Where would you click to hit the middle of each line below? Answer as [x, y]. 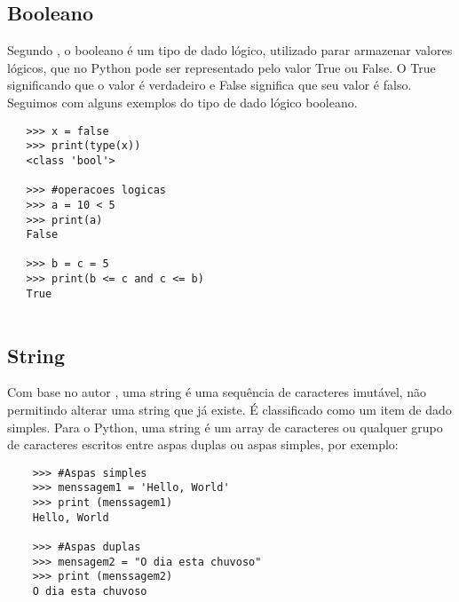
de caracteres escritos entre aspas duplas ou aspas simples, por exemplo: [203, 444]
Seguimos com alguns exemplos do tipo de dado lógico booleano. [182, 102]
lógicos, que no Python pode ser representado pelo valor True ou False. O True [222, 67]
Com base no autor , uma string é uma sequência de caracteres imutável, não [217, 392]
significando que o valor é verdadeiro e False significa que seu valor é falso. [210, 85]
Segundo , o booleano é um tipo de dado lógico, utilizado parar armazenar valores [230, 50]
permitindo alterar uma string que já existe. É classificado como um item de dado [229, 409]
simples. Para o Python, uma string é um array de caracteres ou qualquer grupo [225, 427]
